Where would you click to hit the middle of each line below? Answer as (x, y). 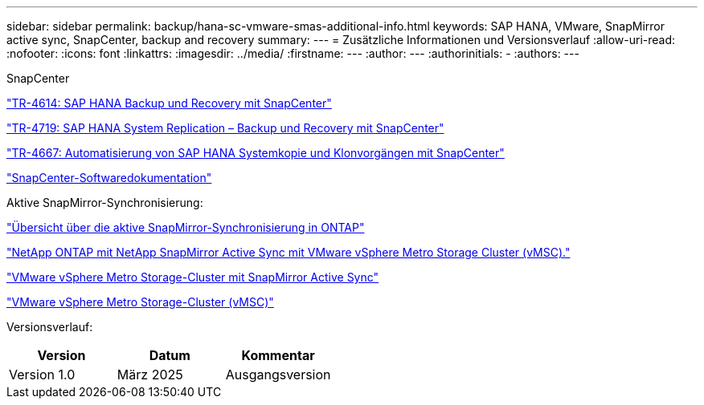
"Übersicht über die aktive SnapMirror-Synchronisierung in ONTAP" (186, 227)
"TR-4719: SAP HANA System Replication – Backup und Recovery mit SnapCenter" (225, 128)
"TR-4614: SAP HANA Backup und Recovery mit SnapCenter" (169, 103)
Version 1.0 (42, 375)
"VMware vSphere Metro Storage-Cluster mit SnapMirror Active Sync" (193, 277)
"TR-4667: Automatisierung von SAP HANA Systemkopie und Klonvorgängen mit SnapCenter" (256, 153)
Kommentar (278, 355)
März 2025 (150, 375)
